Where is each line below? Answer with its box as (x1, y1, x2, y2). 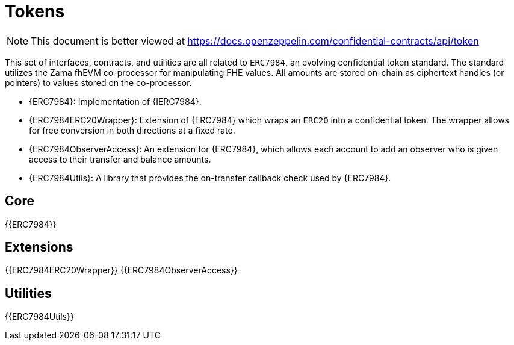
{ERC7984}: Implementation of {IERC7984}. (29, 96, 202, 107)
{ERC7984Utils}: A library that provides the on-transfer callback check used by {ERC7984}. (29, 172, 391, 183)
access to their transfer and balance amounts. (29, 154, 211, 164)
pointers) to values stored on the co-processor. (5, 77, 192, 88)
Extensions (5, 240, 73, 255)
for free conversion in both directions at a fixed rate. (29, 125, 235, 135)
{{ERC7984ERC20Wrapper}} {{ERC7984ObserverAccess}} (5, 265, 238, 276)
